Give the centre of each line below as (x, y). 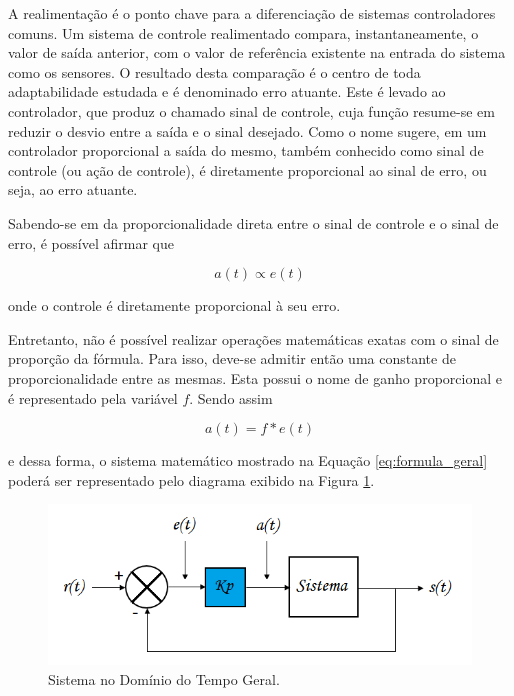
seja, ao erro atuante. (73, 189)
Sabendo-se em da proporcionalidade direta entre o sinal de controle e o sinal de (253, 222)
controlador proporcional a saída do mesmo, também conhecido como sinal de (246, 150)
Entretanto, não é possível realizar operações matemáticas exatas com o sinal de (253, 338)
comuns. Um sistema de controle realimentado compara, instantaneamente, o (243, 32)
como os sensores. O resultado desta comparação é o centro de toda (214, 71)
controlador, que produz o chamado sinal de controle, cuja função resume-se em (251, 110)
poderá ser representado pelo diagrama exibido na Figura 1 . (191, 479)
